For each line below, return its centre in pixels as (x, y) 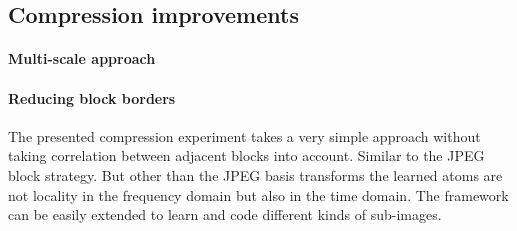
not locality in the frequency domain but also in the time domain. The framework (258, 194)
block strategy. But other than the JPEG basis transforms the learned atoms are (255, 174)
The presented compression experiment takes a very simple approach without (244, 135)
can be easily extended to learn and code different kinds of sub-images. (225, 214)
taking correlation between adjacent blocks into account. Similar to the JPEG (246, 155)
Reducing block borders (92, 97)
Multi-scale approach (82, 58)
